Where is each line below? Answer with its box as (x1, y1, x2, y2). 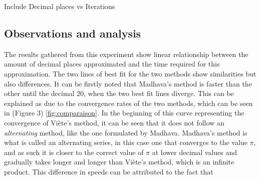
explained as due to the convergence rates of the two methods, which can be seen (4, 97, 253, 108)
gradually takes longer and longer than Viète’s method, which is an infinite (4, 156, 234, 167)
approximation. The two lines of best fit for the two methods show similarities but (4, 68, 256, 78)
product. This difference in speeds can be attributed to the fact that (4, 166, 213, 176)
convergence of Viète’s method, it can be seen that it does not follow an (4, 117, 224, 127)
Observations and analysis (4, 25, 141, 40)
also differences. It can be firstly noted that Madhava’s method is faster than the (4, 78, 252, 88)
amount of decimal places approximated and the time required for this (4, 58, 220, 69)
